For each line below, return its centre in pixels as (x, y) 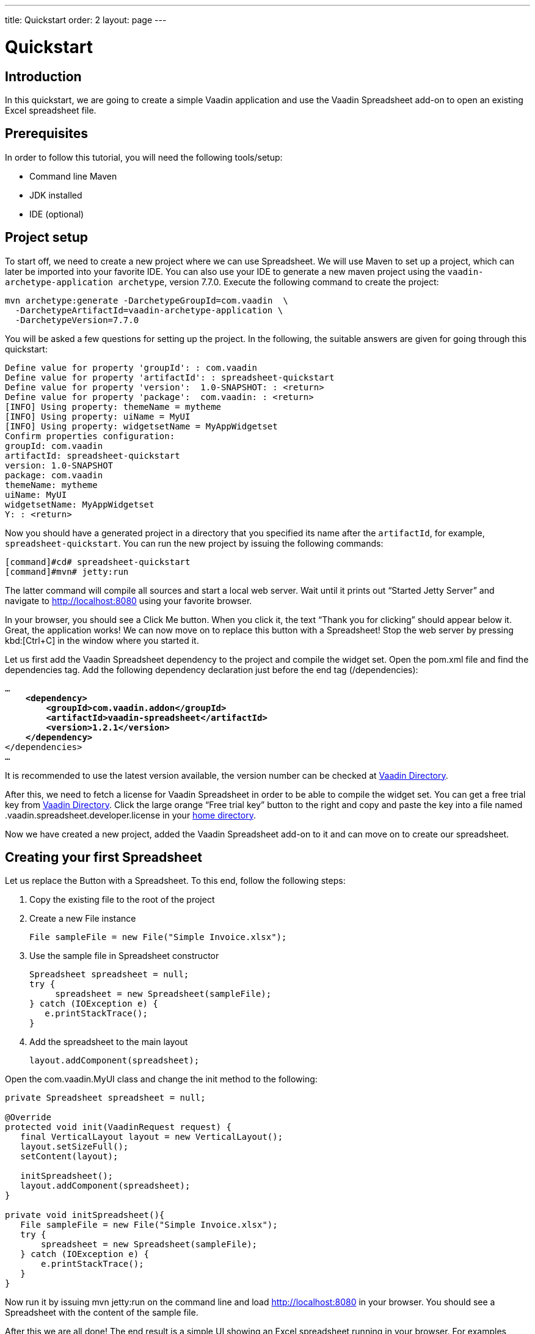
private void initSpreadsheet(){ (85, 1215)
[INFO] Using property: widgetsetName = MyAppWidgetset (141, 426)
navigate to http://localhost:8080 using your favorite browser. (129, 600)
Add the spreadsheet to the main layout (109, 1042)
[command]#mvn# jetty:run (67, 571)
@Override (28, 1117)
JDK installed (56, 195)
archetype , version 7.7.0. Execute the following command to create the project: (278, 282)
